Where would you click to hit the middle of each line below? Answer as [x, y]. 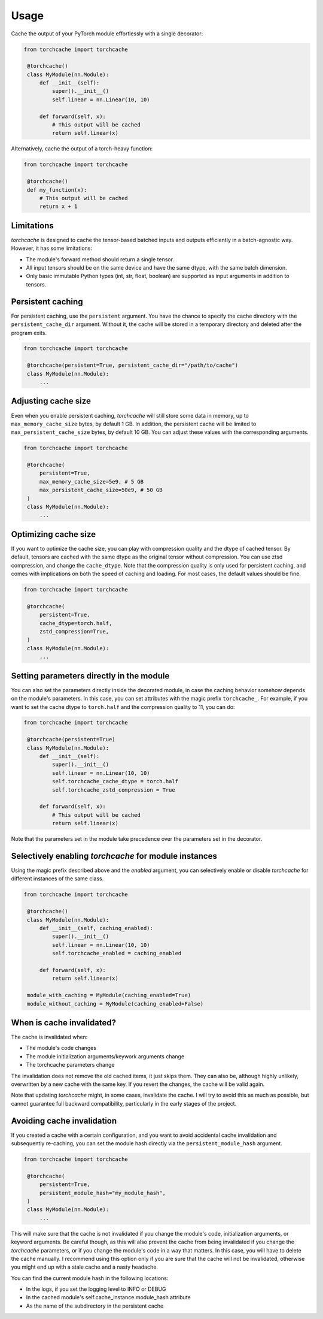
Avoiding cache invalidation [64, 1121]
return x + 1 [58, 206]
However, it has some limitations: [52, 248]
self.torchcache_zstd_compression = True [114, 790]
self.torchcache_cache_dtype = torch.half [115, 781]
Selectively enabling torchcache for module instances [114, 856]
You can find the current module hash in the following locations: [90, 1278]
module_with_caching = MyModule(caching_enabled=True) [109, 995]
